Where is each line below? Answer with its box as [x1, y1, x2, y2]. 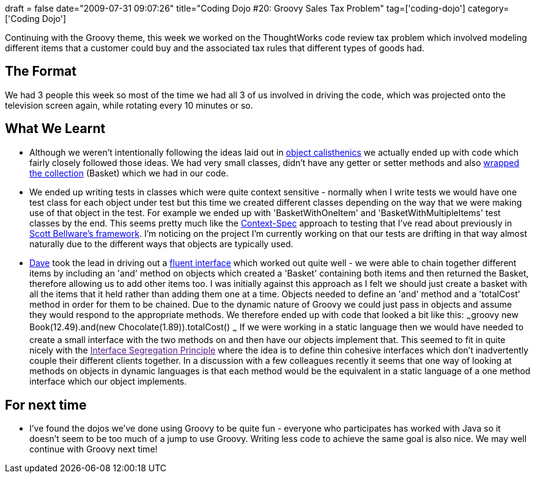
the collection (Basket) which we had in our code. [29, 167, 229, 178]
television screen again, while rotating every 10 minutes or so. [5, 100, 253, 110]
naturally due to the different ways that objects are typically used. [29, 238, 293, 249]
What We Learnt [5, 121, 106, 137]
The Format [5, 63, 76, 79]
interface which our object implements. [29, 376, 187, 387]
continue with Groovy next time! [29, 444, 158, 455]
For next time [5, 397, 87, 413]
